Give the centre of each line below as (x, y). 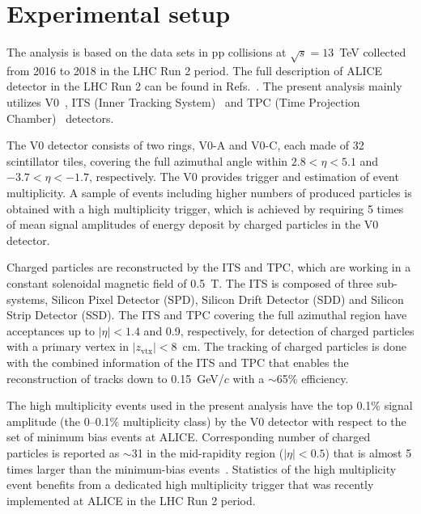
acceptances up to (51, 330)
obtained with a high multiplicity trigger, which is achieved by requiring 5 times (205, 208)
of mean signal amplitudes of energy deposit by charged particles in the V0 (193, 224)
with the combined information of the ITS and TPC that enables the (178, 362)
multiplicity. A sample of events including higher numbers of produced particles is (209, 193)
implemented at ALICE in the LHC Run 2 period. (131, 500)
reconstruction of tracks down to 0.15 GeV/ (115, 378)
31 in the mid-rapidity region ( (208, 452)
